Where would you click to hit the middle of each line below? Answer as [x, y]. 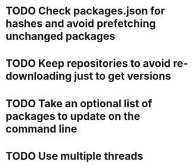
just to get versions [122, 76]
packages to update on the [73, 116]
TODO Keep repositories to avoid [88, 63]
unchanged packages [60, 36]
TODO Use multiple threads [74, 156]
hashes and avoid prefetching [81, 24]
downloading [39, 76]
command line [42, 129]
